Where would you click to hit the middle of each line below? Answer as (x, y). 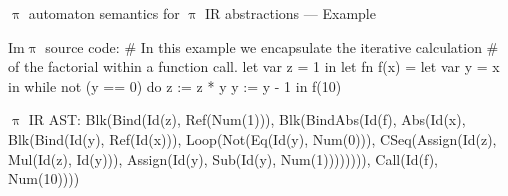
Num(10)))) (44, 178)
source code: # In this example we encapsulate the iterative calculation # (272, 46)
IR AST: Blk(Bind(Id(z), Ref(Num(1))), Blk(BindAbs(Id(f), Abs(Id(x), (247, 119)
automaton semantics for (104, 13)
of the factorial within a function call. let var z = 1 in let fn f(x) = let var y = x (254, 66)
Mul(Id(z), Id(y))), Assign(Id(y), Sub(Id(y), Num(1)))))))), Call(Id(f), (223, 158)
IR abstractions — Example (290, 13)
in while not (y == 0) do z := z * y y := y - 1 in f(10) (175, 85)
